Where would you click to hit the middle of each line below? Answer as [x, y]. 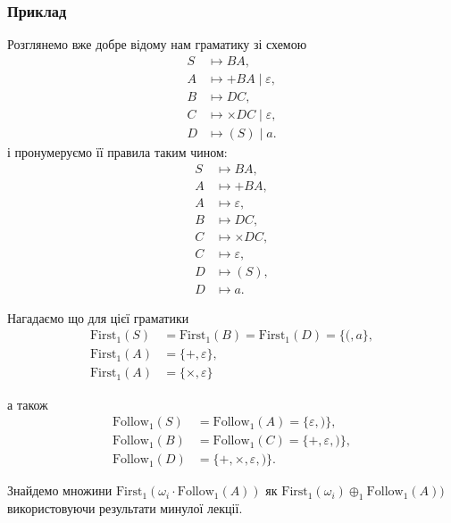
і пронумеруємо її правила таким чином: [117, 151]
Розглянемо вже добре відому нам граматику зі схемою [157, 44]
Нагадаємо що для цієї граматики [98, 317]
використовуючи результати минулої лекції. [125, 507]
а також [28, 404]
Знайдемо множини [60, 490]
